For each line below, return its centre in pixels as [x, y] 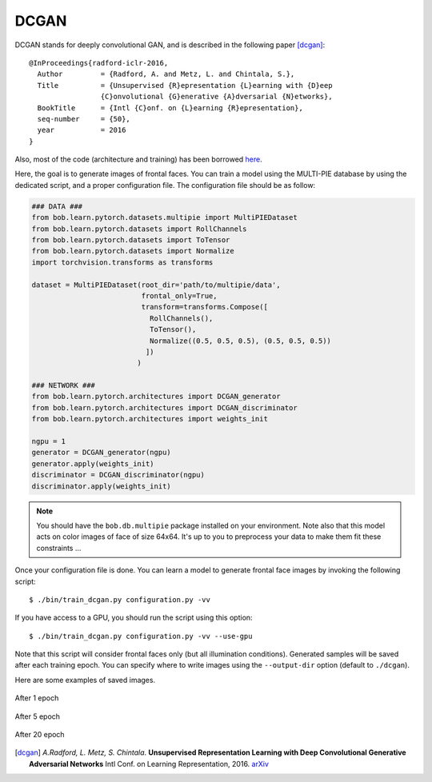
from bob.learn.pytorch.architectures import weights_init [150, 419]
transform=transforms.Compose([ [204, 307]
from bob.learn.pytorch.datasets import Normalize [133, 251]
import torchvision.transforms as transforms [122, 262]
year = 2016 [82, 130]
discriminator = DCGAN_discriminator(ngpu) [118, 475]
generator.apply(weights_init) [93, 463]
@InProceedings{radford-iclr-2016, [99, 63]
